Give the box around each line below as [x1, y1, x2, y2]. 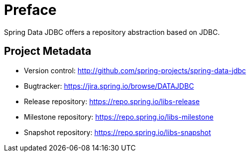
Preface [4, 1, 57, 18]
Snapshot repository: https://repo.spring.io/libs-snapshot [24, 128, 211, 137]
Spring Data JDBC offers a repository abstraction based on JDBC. [4, 27, 220, 36]
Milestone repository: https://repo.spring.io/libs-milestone [24, 112, 214, 121]
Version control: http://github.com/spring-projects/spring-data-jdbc [24, 66, 246, 75]
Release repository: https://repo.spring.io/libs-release [24, 97, 200, 106]
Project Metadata [4, 45, 92, 58]
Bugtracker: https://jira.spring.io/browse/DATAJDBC [24, 81, 194, 90]
